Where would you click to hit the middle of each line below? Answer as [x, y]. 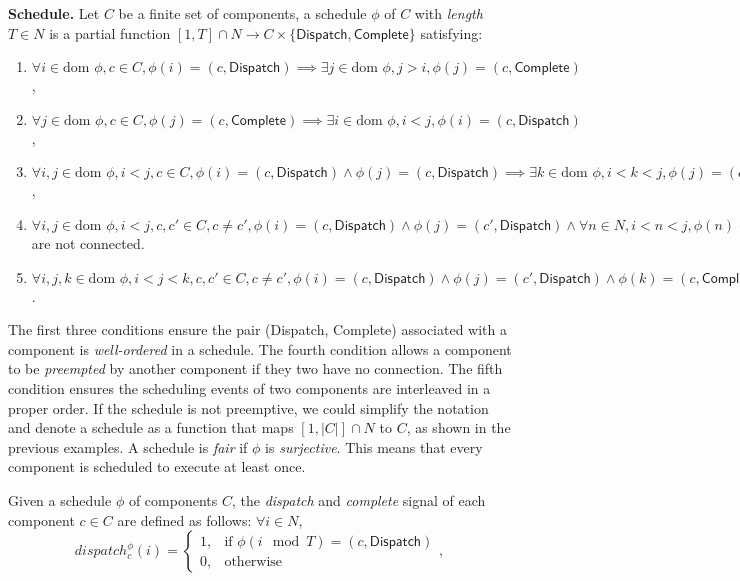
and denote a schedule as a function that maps [151, 427]
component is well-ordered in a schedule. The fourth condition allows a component [260, 348]
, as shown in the [458, 427]
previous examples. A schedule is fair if [128, 446]
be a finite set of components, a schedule [242, 13]
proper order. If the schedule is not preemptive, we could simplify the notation [248, 407]
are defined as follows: [184, 519]
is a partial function [110, 32]
